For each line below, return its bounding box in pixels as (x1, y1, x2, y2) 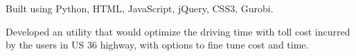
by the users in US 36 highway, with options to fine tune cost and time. (6, 38, 309, 52)
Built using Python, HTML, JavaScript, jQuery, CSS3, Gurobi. (6, 1, 274, 15)
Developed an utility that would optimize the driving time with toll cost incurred (6, 24, 350, 38)
